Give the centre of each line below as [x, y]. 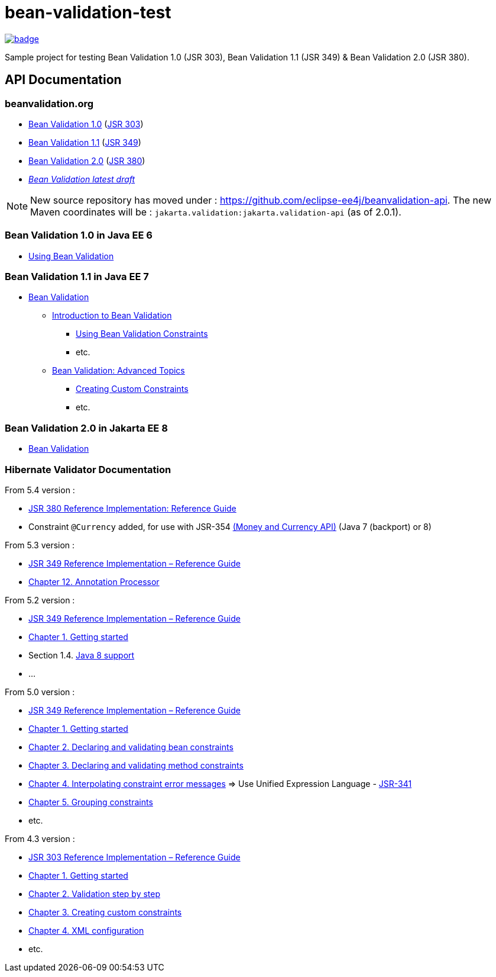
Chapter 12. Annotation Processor [94, 581]
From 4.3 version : [40, 838]
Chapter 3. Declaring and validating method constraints [136, 765]
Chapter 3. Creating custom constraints [105, 912]
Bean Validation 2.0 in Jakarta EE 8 [86, 428]
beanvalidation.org [49, 103]
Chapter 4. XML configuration [86, 930]
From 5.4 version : [40, 490]
